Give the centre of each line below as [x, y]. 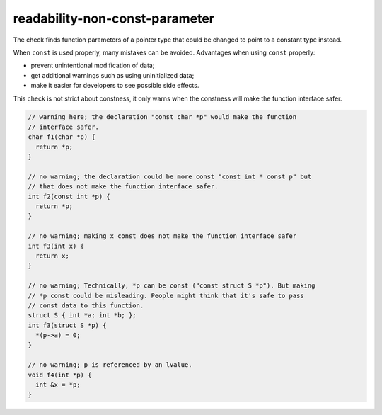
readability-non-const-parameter [114, 18]
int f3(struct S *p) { [67, 325]
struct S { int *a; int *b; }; [82, 315]
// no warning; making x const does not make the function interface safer [162, 236]
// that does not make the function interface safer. [123, 187]
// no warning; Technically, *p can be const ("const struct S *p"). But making [172, 286]
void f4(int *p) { [60, 375]
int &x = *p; [58, 385]
